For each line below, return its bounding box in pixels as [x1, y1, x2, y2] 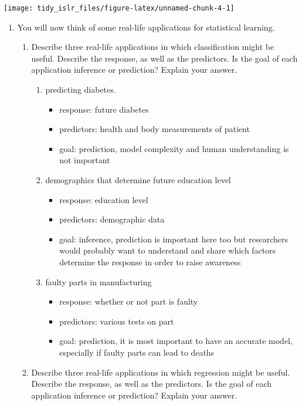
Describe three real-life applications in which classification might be [31, 41, 274, 53]
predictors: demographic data [59, 213, 165, 225]
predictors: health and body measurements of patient [59, 123, 250, 135]
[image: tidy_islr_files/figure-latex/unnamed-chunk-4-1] [4, 4, 235, 12]
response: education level [59, 193, 148, 205]
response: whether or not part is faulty [59, 295, 198, 308]
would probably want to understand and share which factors [59, 244, 276, 256]
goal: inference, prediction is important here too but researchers [59, 232, 288, 245]
